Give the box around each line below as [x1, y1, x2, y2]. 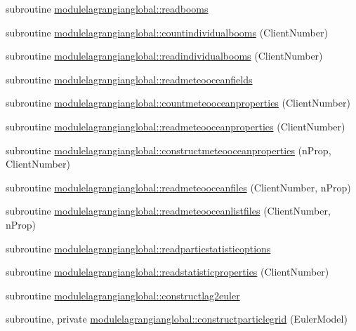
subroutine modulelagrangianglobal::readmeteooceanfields [6, 72, 253, 86]
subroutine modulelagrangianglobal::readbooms [6, 1, 209, 15]
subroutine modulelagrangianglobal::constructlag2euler [6, 288, 240, 302]
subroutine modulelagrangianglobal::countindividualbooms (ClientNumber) [6, 25, 328, 39]
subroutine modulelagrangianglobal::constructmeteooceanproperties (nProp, [6, 142, 331, 157]
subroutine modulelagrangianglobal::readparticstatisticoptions [6, 241, 271, 255]
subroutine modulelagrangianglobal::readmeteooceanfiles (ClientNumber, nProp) [6, 180, 351, 194]
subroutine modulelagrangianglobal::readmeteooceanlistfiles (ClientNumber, [6, 203, 331, 218]
